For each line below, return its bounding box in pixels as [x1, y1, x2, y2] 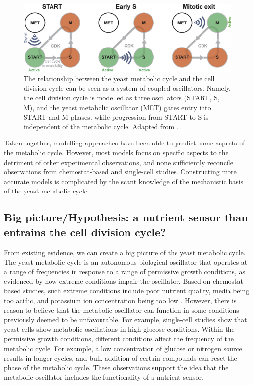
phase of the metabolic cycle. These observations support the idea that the [4, 362, 228, 372]
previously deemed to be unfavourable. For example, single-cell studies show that [4, 314, 247, 324]
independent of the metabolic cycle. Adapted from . [24, 121, 178, 131]
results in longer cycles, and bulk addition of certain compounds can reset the [4, 353, 237, 363]
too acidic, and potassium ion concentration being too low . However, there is [4, 295, 237, 305]
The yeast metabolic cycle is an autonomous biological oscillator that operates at [4, 257, 248, 267]
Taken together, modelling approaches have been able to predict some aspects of [4, 138, 245, 148]
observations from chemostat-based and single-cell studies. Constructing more [4, 167, 237, 177]
